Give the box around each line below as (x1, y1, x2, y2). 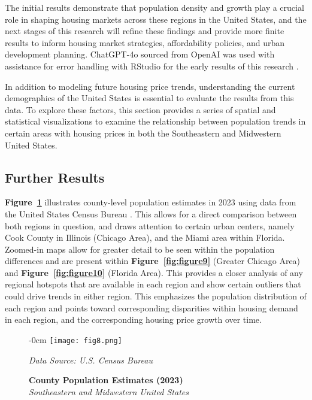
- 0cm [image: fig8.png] (29, 333, 122, 346)
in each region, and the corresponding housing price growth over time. (5, 313, 262, 326)
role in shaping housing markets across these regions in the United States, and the (5, 13, 307, 25)
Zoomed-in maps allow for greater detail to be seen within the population (5, 243, 275, 255)
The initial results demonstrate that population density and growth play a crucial (5, 1, 304, 13)
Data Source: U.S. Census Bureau (29, 353, 153, 366)
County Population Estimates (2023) (29, 374, 183, 386)
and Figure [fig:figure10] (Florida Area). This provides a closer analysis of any (5, 266, 303, 278)
